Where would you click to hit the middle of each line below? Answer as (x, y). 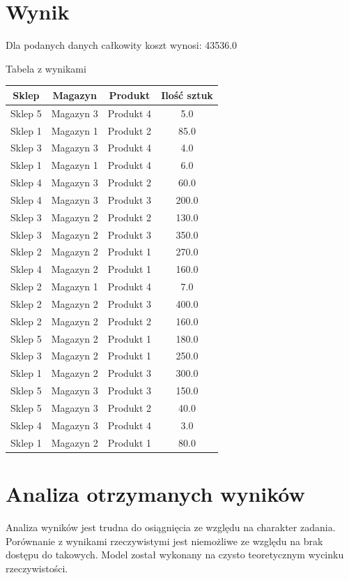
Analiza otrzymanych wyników (155, 493)
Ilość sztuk (187, 95)
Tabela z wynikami (46, 68)
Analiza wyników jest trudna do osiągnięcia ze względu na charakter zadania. (171, 527)
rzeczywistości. (37, 568)
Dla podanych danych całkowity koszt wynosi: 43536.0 (122, 45)
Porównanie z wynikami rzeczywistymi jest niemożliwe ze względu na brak (164, 541)
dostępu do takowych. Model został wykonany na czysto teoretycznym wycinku (175, 555)
